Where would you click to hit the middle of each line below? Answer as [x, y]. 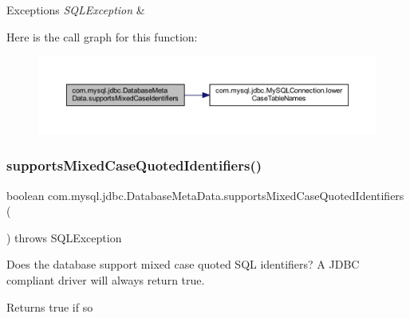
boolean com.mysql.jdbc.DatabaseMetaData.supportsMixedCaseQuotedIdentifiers [205, 195]
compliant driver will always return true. [106, 279]
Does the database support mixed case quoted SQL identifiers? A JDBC [183, 264]
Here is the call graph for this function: [102, 36]
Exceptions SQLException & [76, 10]
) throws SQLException [64, 237]
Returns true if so [50, 306]
